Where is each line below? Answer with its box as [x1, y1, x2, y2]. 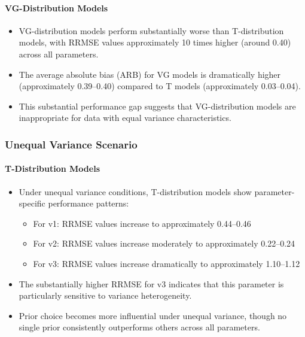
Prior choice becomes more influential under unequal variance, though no [19, 309, 287, 321]
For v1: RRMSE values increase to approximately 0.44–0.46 [33, 217, 251, 229]
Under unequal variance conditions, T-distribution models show [19, 185, 252, 198]
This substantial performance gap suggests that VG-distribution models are [19, 99, 296, 112]
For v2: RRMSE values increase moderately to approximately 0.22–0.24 [33, 237, 295, 250]
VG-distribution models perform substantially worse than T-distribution [19, 24, 284, 37]
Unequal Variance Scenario [5, 136, 138, 151]
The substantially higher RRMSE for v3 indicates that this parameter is [19, 277, 284, 290]
